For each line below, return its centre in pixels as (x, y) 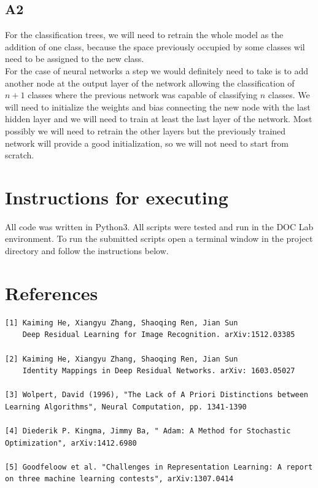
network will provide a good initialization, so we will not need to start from (147, 143)
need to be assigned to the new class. (75, 59)
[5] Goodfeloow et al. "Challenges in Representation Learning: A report (159, 467)
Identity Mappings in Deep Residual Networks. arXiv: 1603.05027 (159, 371)
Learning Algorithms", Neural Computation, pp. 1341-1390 (126, 407)
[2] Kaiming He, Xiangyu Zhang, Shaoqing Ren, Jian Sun (122, 359)
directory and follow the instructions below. (87, 251)
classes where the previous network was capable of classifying (143, 95)
